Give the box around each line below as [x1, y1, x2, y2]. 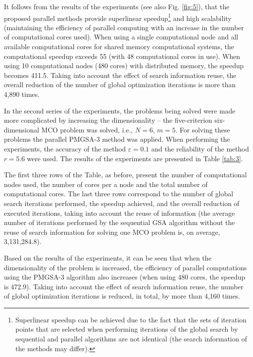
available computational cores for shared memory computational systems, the [4, 41, 235, 52]
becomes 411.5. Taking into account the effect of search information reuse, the [4, 70, 236, 80]
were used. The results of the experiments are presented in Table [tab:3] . [27, 153, 243, 163]
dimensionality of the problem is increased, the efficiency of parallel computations [4, 262, 247, 272]
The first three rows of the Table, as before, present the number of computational [4, 169, 247, 180]
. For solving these [175, 124, 230, 134]
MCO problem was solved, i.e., [41, 124, 133, 134]
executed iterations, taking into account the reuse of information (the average [4, 207, 235, 218]
